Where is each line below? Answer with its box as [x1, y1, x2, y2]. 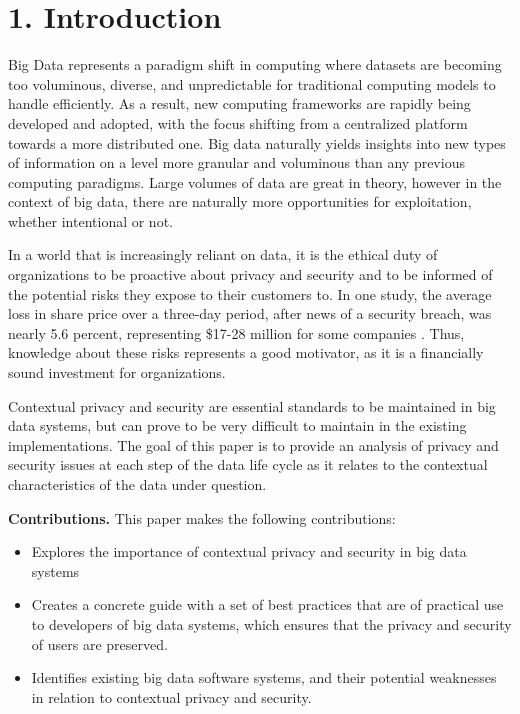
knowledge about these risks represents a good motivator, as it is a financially [8, 342, 484, 363]
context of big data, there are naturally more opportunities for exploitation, [8, 191, 472, 212]
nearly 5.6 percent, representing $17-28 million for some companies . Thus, [8, 322, 465, 343]
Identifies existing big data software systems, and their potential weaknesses [31, 667, 497, 688]
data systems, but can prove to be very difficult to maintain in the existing [8, 415, 467, 436]
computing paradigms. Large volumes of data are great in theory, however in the [8, 171, 502, 192]
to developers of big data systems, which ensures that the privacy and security [31, 613, 512, 634]
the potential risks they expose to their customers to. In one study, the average [8, 283, 492, 304]
